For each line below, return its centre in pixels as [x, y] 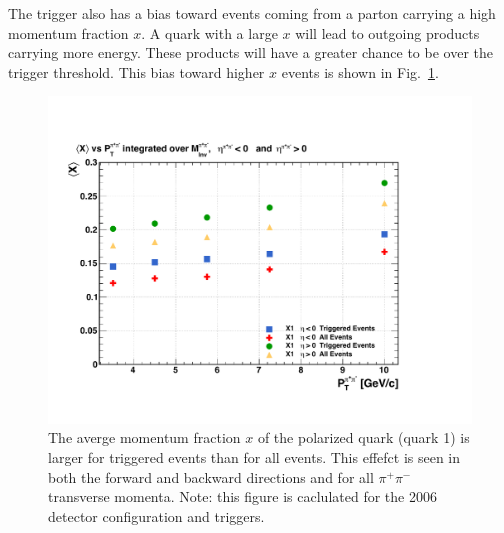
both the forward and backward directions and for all [211, 476]
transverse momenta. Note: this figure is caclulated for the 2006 [242, 496]
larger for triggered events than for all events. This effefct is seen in [254, 457]
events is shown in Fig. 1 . [360, 71]
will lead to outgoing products [387, 32]
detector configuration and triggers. [156, 515]
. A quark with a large [209, 32]
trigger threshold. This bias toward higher [136, 71]
